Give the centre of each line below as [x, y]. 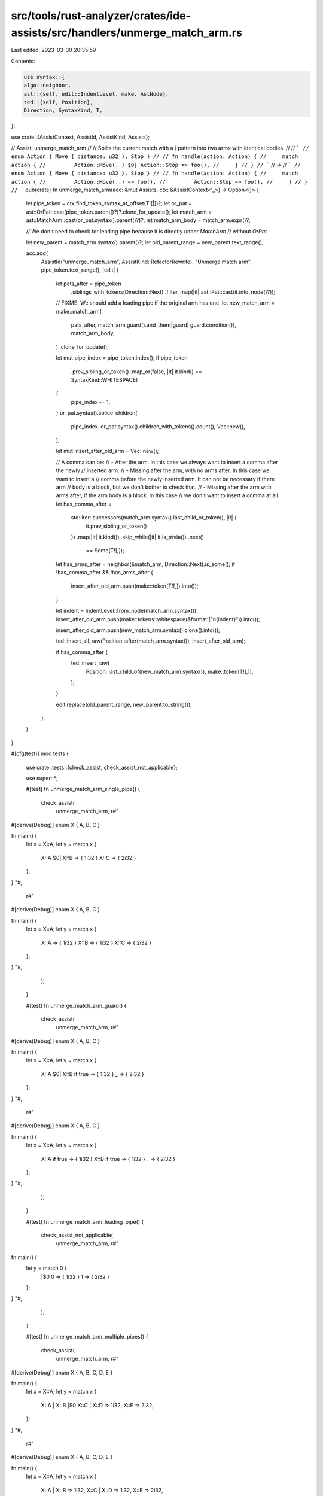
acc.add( [37, 253]
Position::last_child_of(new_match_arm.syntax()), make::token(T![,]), [170, 671]
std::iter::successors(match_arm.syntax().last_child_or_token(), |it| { [154, 518]
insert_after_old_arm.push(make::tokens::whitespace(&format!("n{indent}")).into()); [158, 619]
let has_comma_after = [84, 504]
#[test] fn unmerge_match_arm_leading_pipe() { [85, 1221]
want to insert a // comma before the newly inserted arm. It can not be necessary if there [165, 479]
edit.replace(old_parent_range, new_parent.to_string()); [124, 704]
